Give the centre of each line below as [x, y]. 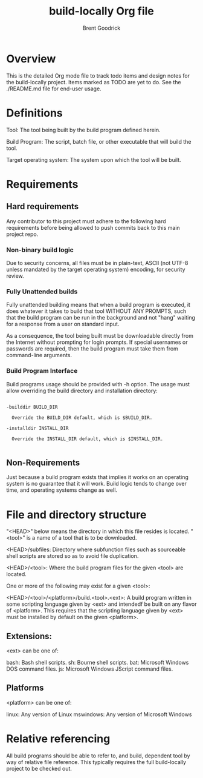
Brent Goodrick [101, 28]
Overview [31, 59]
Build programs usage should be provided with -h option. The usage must [98, 384]
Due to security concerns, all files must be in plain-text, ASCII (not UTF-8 [97, 263]
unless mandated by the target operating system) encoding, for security [96, 269]
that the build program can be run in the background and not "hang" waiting [101, 318]
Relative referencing [58, 739]
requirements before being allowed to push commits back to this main [93, 227]
